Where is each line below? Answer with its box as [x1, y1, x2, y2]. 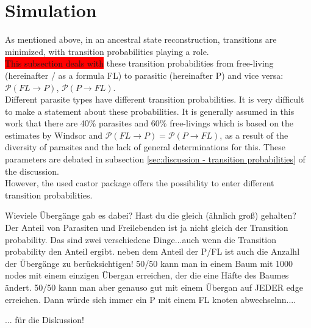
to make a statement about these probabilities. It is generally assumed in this [5, 104, 295, 117]
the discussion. [5, 164, 59, 177]
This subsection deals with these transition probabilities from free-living [5, 57, 274, 70]
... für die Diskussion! [5, 313, 84, 326]
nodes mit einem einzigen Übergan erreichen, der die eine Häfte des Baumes [5, 269, 289, 282]
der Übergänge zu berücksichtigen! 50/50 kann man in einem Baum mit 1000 [5, 257, 293, 269]
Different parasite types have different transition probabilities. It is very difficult [5, 93, 304, 106]
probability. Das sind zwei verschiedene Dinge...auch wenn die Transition [5, 233, 276, 246]
